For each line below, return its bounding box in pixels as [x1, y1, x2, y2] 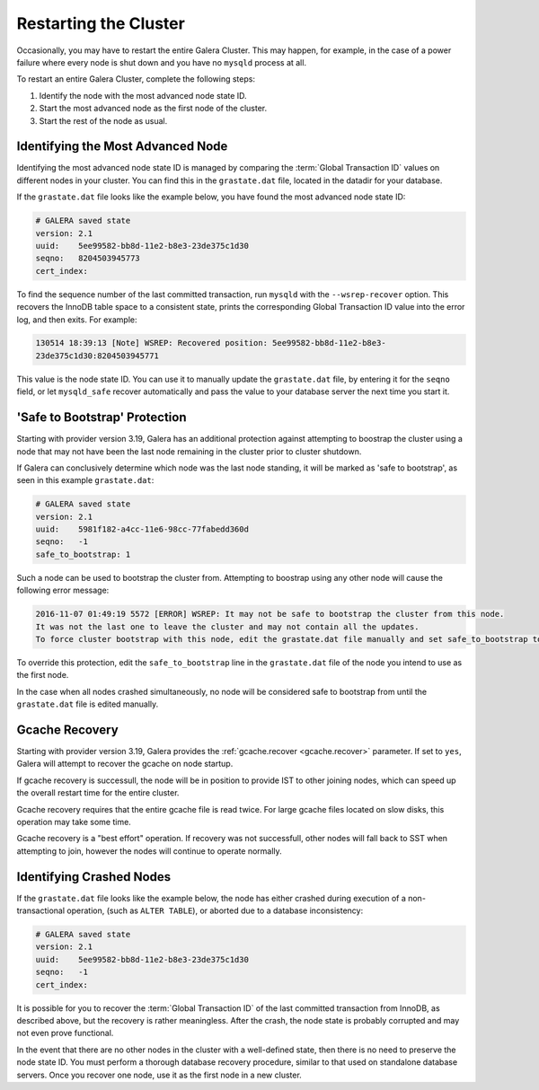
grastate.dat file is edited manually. [16, 699, 159, 709]
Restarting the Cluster [16, 13, 186, 33]
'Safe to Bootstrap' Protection [16, 409, 187, 426]
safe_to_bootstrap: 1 [35, 549, 131, 559]
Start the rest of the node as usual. [39, 115, 168, 126]
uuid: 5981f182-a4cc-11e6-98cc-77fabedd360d [35, 524, 249, 534]
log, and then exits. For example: [16, 314, 137, 325]
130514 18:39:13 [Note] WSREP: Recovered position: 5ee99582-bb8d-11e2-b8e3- [35, 338, 386, 348]
